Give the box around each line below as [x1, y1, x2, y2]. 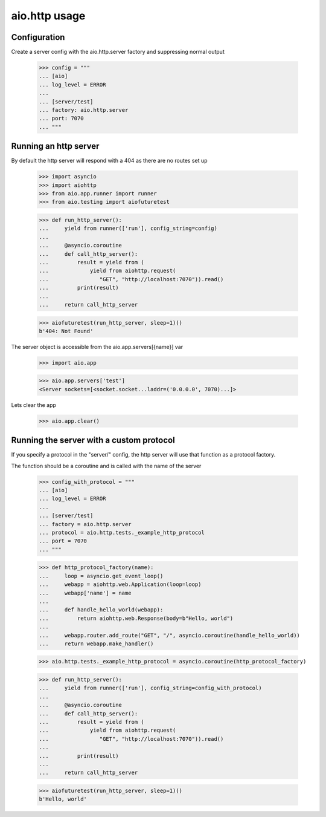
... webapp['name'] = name [39, 590, 132, 596]
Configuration [11, 32, 65, 42]
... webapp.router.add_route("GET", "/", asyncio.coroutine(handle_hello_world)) [39, 632, 300, 639]
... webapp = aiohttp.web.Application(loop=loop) [39, 581, 202, 588]
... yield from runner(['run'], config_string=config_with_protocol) [39, 685, 262, 692]
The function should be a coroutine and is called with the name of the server [11, 462, 202, 469]
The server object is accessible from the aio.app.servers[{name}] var [11, 343, 184, 350]
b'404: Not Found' [39, 327, 94, 334]
